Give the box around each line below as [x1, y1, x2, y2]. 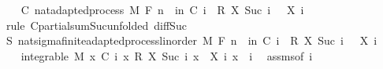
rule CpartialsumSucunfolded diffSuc [6, 16, 187, 33]
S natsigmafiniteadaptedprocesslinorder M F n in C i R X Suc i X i [6, 32, 377, 49]
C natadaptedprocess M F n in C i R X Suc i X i [20, 2, 304, 17]
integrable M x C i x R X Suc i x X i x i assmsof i [20, 47, 313, 64]
